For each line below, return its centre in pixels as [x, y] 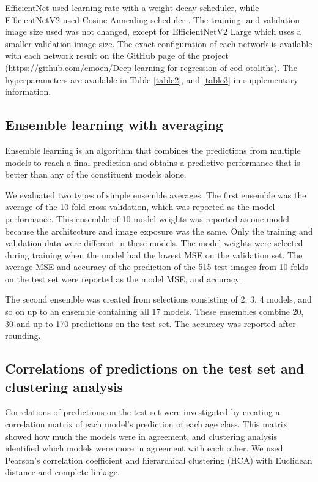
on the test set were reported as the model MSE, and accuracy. [123, 278]
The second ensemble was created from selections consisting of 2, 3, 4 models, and [158, 299]
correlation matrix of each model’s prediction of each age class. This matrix [146, 424]
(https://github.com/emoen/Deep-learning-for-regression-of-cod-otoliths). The [151, 67]
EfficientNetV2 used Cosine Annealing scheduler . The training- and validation [152, 19]
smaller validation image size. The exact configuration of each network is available [159, 43]
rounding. [23, 335]
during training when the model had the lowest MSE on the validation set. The [154, 254]
